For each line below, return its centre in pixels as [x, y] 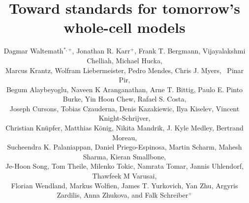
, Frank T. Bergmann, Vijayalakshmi [190, 51]
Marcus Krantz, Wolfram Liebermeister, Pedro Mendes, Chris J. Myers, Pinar [124, 70]
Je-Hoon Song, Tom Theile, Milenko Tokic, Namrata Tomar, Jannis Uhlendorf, [124, 166]
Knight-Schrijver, [124, 118]
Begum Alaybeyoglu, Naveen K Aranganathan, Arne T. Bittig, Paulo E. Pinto [124, 89]
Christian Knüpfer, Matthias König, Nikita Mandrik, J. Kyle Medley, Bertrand [124, 128]
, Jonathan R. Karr [101, 51]
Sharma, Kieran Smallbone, [124, 156]
